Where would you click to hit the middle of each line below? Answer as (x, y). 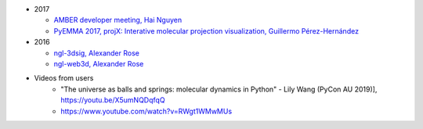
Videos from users (64, 78)
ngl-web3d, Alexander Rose (99, 63)
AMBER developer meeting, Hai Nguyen (118, 20)
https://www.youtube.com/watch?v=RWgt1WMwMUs (146, 111)
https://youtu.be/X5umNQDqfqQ (113, 100)
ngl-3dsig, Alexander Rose (97, 53)
